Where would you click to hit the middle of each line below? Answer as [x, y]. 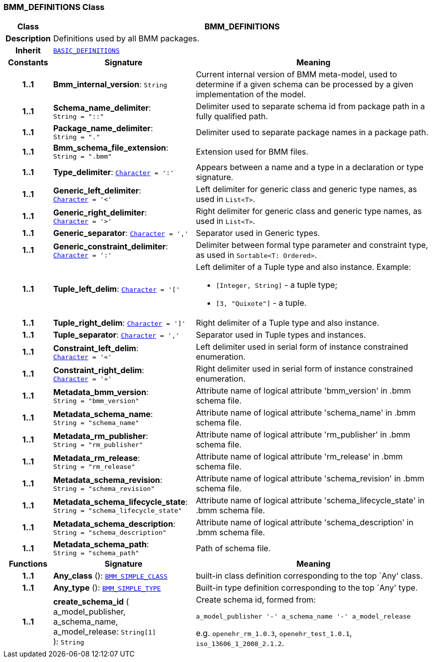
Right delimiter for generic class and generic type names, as [309, 211]
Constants [28, 63]
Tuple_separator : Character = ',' [116, 335]
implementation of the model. [251, 95]
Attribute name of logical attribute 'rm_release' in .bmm [299, 457]
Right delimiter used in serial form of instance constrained [304, 369]
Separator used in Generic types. [258, 233]
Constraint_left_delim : [96, 348]
